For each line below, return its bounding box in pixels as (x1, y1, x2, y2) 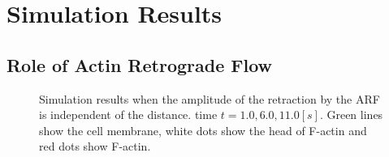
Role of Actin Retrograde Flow (6, 52, 273, 77)
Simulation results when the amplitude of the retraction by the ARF (39, 90, 380, 107)
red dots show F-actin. (39, 138, 151, 155)
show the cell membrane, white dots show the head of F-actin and (39, 121, 367, 138)
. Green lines (319, 106, 383, 123)
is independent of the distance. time (39, 106, 218, 123)
